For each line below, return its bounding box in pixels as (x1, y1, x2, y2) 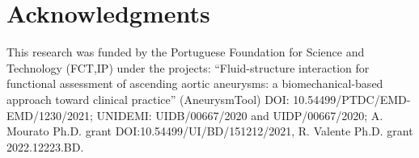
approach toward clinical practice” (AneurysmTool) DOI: (6, 90, 290, 107)
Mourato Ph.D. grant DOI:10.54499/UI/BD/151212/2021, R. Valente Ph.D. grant (6, 123, 413, 139)
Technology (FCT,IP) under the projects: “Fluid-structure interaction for (6, 59, 370, 76)
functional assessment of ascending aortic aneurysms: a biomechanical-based (6, 75, 383, 92)
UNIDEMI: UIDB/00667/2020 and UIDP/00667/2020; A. (96, 106, 383, 123)
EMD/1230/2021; (6, 106, 93, 123)
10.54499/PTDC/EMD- (293, 90, 411, 107)
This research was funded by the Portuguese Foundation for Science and (6, 44, 365, 60)
